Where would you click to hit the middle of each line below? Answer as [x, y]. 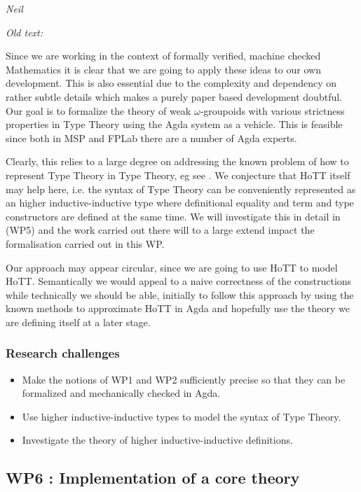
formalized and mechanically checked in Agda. [121, 393]
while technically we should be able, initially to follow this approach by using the [180, 294]
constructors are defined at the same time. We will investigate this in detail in [173, 216]
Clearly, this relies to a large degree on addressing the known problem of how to [177, 161]
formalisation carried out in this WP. [85, 243]
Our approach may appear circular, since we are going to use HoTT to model [172, 267]
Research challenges [63, 353]
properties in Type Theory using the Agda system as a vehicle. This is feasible [174, 124]
